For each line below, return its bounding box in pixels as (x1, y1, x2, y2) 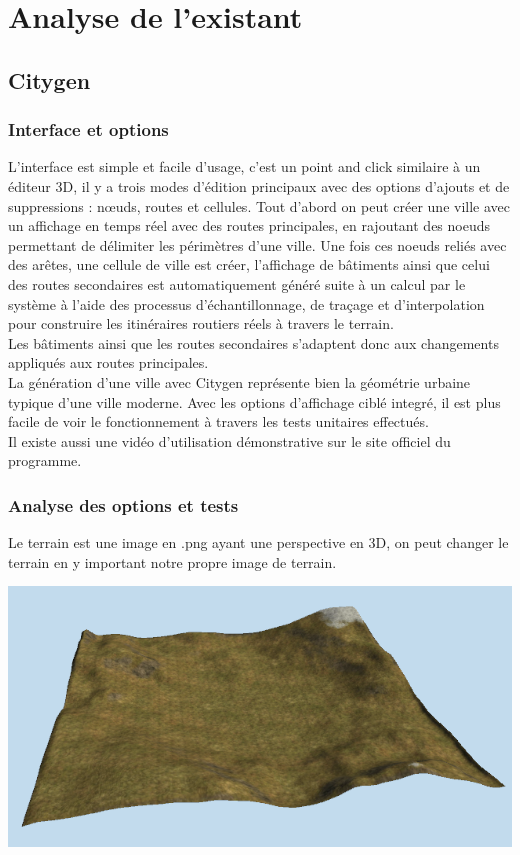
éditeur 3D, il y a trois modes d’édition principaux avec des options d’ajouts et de (8, 175, 510, 196)
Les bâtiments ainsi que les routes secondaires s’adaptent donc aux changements (8, 332, 499, 353)
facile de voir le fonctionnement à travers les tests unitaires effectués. (8, 411, 429, 432)
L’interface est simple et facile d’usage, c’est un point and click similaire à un (8, 156, 481, 177)
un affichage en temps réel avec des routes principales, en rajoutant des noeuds (8, 215, 491, 236)
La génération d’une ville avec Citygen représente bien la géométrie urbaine (8, 371, 471, 392)
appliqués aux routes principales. (8, 352, 209, 373)
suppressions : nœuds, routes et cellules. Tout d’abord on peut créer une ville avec (8, 195, 511, 216)
